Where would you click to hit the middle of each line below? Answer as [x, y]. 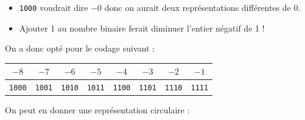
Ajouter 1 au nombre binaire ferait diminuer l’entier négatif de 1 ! [142, 28]
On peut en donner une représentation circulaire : [97, 110]
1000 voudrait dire [54, 7]
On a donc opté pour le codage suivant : [80, 48]
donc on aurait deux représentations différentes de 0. [202, 7]
